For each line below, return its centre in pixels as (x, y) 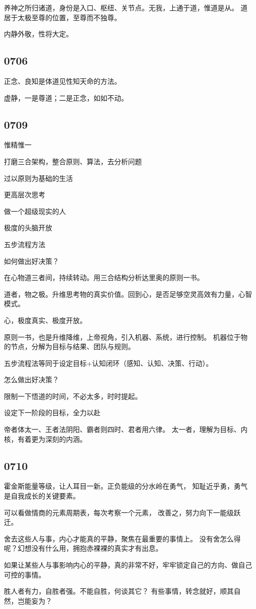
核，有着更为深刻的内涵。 (45, 439)
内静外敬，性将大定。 (38, 34)
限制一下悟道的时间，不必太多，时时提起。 (73, 396)
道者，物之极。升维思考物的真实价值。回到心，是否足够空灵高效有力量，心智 (128, 294)
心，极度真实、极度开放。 (45, 320)
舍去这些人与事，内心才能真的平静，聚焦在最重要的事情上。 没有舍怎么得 (122, 538)
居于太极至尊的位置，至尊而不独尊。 (63, 17)
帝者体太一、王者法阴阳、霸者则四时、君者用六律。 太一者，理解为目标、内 (126, 429)
